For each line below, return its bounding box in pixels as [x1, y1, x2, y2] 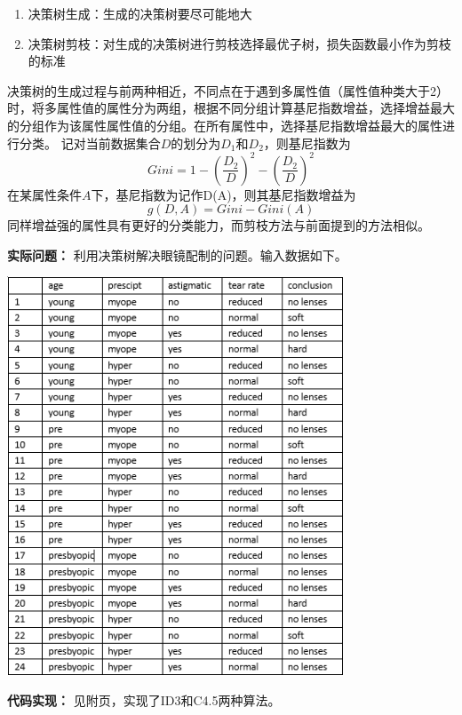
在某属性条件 [7, 185, 82, 203]
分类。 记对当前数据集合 [19, 133, 161, 152]
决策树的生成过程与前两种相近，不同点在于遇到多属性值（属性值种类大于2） [7, 81, 449, 99]
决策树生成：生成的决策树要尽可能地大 [28, 4, 252, 22]
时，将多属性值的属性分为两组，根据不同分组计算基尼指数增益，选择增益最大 [7, 99, 455, 117]
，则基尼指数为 [263, 133, 351, 152]
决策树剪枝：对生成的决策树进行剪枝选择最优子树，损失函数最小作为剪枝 [28, 34, 451, 52]
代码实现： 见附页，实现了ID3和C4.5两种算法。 [7, 690, 281, 709]
